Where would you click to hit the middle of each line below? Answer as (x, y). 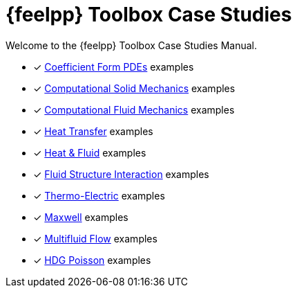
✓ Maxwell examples (81, 217)
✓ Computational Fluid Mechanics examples (134, 109)
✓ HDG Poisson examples (92, 260)
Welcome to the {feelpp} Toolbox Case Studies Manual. (132, 45)
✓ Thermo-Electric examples (99, 195)
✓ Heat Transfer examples (93, 131)
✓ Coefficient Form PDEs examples (114, 66)
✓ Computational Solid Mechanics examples (134, 88)
